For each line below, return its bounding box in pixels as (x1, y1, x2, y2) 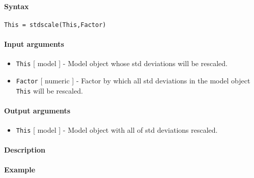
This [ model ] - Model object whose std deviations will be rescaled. (16, 58, 228, 69)
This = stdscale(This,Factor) (4, 21, 106, 28)
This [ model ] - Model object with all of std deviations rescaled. (16, 125, 218, 135)
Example (4, 164, 36, 175)
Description (4, 144, 46, 155)
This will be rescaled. (16, 85, 83, 96)
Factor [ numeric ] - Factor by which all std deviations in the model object (16, 75, 250, 85)
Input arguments (4, 39, 64, 49)
